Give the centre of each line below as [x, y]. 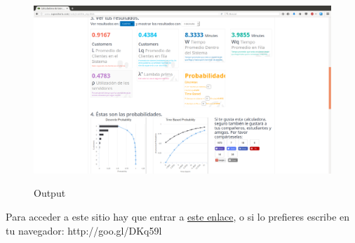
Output [50, 193]
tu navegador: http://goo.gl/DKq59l [84, 230]
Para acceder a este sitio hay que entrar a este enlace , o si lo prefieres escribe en [178, 216]
